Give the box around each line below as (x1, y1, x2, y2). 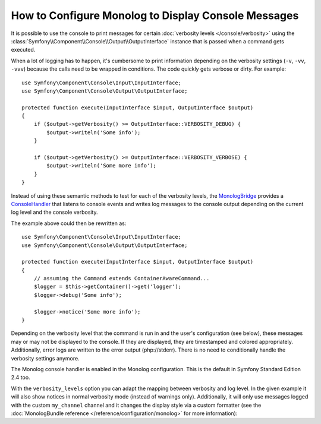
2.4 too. (11, 374, 30, 381)
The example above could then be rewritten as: (11, 220, 127, 227)
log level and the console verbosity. (11, 208, 98, 216)
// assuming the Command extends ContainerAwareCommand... (33, 275, 210, 282)
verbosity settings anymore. (11, 355, 80, 362)
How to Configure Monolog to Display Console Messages (11, 9, 299, 22)
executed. (11, 46, 36, 53)
